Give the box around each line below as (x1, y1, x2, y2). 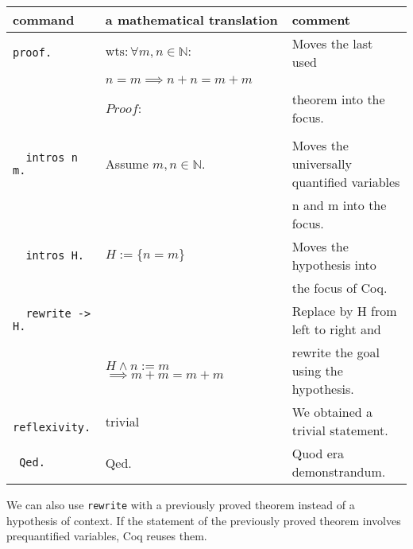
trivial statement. (291, 421, 388, 439)
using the (291, 361, 343, 380)
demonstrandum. (291, 462, 386, 481)
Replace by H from (291, 302, 397, 320)
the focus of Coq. (291, 278, 388, 297)
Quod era (291, 444, 345, 462)
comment (291, 10, 351, 29)
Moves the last (291, 34, 373, 53)
